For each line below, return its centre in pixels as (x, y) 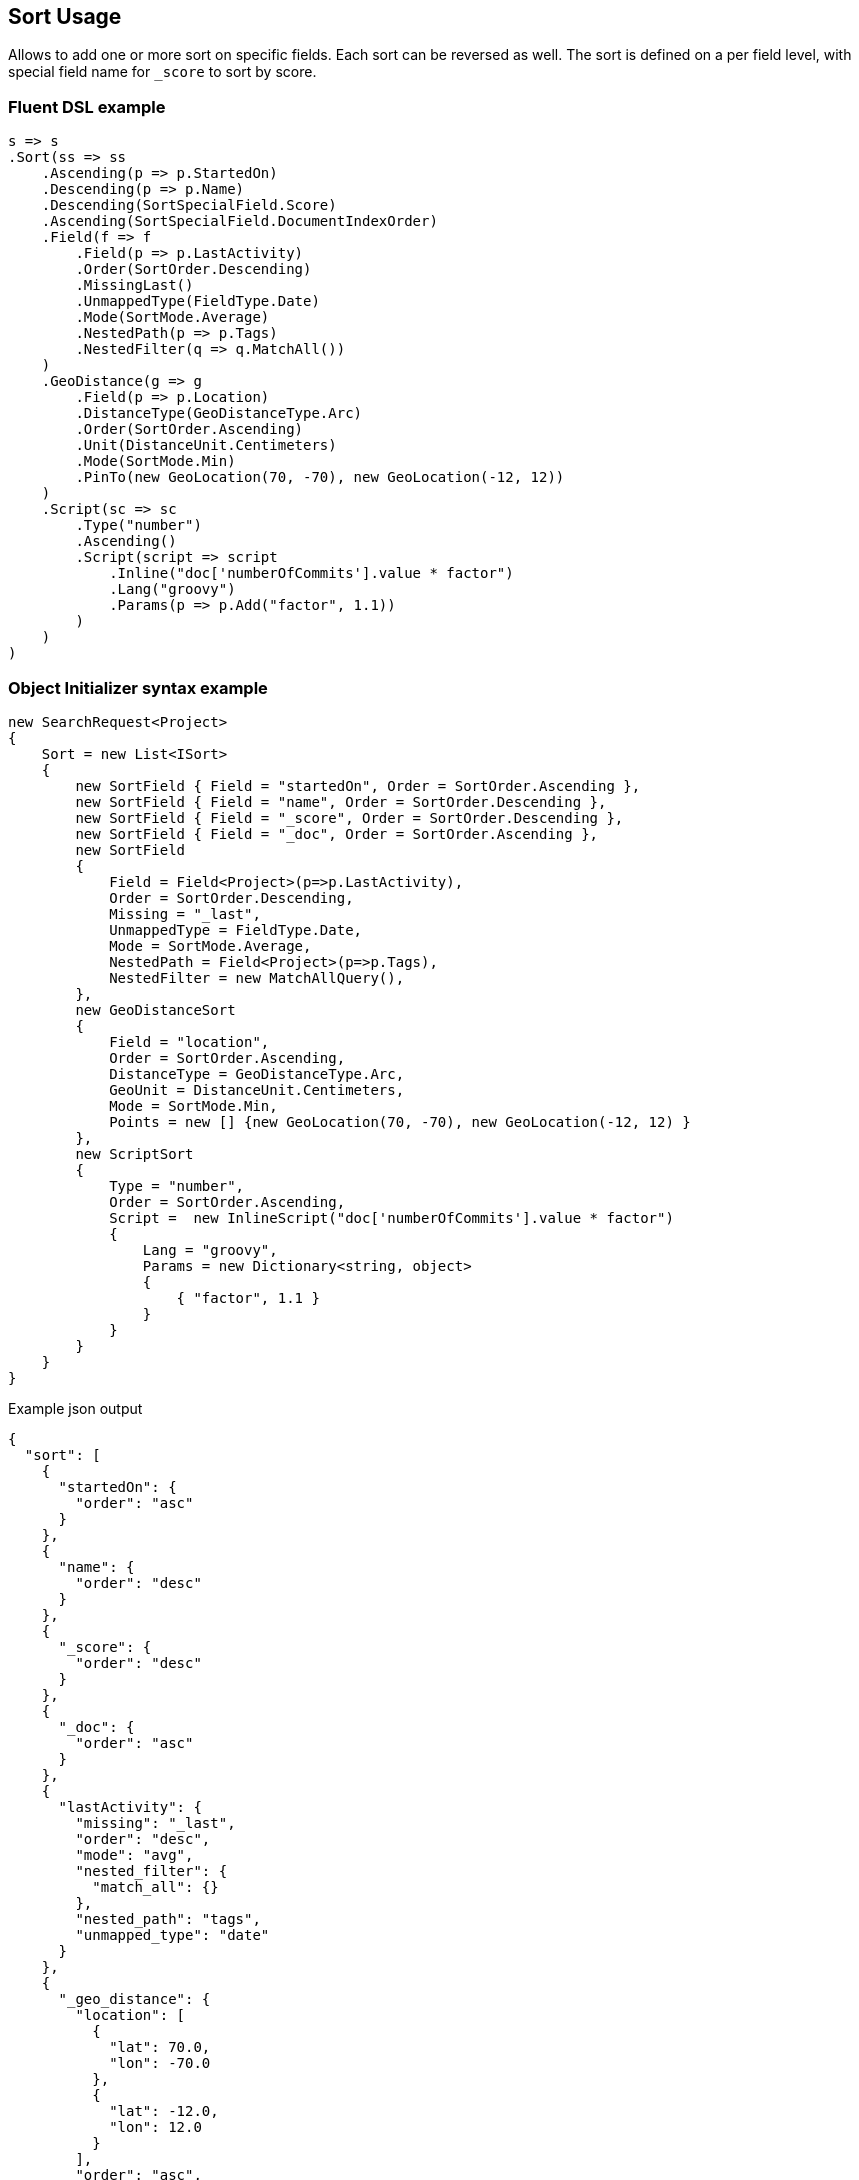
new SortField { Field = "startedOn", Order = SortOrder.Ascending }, (358, 785)
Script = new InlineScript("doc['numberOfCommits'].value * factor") (391, 1217)
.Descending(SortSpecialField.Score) (189, 205)
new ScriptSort (134, 1153)
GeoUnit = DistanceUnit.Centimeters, (257, 1089)
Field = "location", (189, 1041)
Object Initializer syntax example (138, 687)
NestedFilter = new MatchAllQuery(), (257, 977)
